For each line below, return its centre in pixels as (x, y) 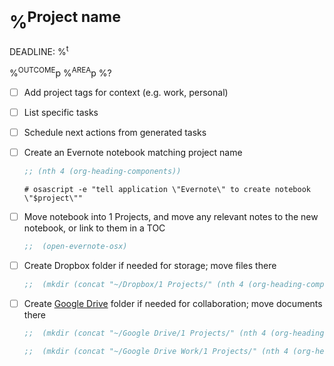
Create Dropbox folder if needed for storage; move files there (150, 265)
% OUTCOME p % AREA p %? (60, 72)
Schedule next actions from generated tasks (115, 132)
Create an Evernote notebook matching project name (133, 152)
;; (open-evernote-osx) (75, 246)
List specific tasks (61, 112)
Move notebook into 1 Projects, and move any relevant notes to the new (171, 216)
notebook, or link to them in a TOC (94, 228)
